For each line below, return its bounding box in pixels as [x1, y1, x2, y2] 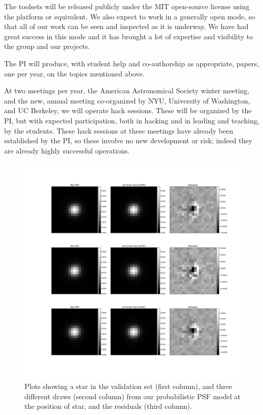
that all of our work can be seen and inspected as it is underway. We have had [4, 21, 249, 32]
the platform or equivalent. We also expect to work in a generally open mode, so [4, 11, 255, 21]
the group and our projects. [4, 41, 90, 51]
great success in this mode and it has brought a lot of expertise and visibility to [4, 31, 253, 41]
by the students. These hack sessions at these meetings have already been [4, 125, 233, 136]
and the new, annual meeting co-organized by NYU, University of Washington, [4, 95, 250, 106]
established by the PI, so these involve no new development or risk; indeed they [4, 135, 253, 146]
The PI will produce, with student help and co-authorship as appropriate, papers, [4, 58, 259, 68]
